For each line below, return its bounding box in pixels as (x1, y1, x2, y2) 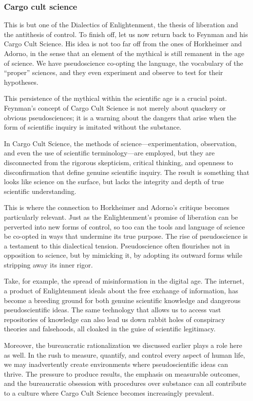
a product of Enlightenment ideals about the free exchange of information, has (4, 286, 238, 296)
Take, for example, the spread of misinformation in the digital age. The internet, (4, 276, 244, 286)
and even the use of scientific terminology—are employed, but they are (4, 148, 215, 158)
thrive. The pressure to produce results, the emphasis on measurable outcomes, (4, 368, 240, 379)
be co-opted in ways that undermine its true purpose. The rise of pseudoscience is (4, 231, 248, 241)
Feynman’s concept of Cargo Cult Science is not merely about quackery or (4, 102, 226, 113)
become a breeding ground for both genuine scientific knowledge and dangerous (4, 295, 241, 305)
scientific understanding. (4, 186, 77, 196)
